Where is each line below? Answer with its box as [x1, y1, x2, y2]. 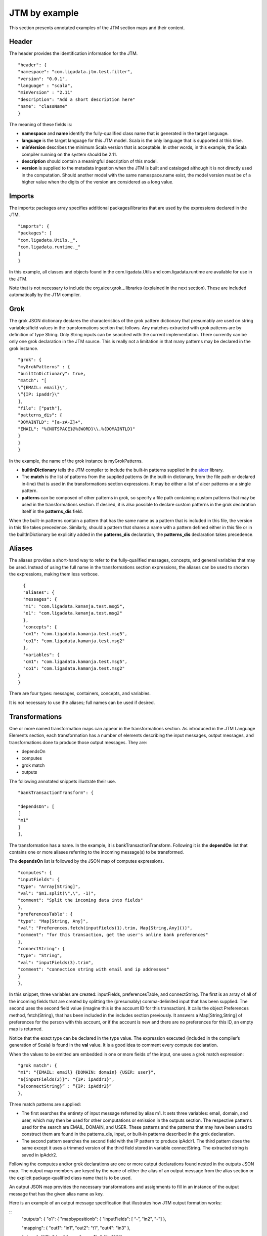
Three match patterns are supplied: [9, 1101, 81, 1107]
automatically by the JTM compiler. [9, 292, 81, 298]
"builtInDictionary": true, [18, 371, 86, 376]
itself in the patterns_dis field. [21, 508, 84, 514]
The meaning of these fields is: [9, 121, 73, 127]
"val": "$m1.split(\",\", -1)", [18, 890, 96, 896]
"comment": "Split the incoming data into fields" [18, 897, 143, 903]
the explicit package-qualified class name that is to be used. [9, 1175, 132, 1181]
